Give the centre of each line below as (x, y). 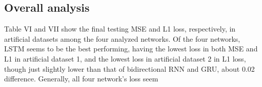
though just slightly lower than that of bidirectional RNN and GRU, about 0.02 (129, 68)
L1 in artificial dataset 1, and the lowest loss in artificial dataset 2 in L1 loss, (125, 58)
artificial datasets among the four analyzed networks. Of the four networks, (122, 38)
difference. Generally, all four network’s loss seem (81, 79)
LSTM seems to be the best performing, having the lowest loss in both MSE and (131, 49)
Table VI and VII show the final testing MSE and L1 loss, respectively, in (120, 29)
